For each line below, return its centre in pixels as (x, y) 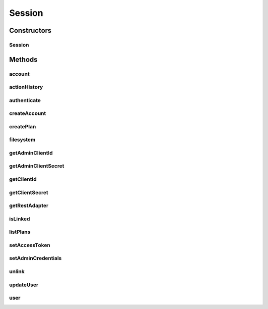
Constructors (30, 30)
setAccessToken (30, 245)
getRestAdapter (29, 206)
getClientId (23, 179)
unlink (17, 271)
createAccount (28, 113)
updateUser (24, 285)
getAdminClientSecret (37, 166)
